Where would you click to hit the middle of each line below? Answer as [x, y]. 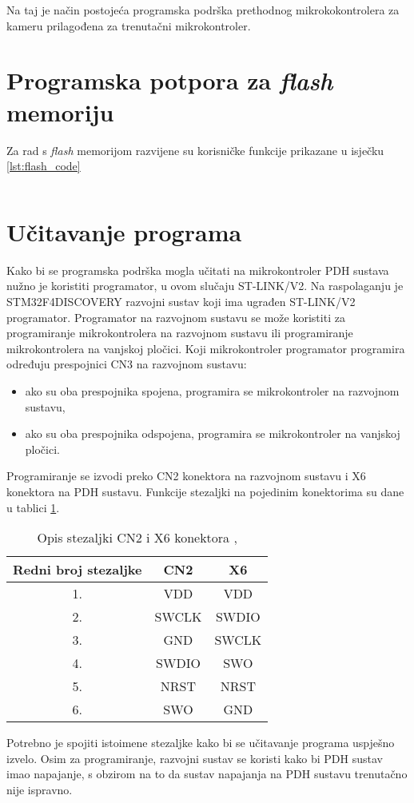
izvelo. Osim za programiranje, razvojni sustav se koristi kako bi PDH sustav [195, 758]
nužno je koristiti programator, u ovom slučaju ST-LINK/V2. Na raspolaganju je [205, 286]
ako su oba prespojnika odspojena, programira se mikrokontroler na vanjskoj [213, 433]
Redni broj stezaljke [78, 570]
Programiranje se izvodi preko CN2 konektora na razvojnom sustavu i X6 [186, 476]
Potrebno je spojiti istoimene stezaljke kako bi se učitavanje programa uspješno [201, 743]
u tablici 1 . [33, 507]
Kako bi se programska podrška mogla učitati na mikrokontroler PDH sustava [198, 270]
